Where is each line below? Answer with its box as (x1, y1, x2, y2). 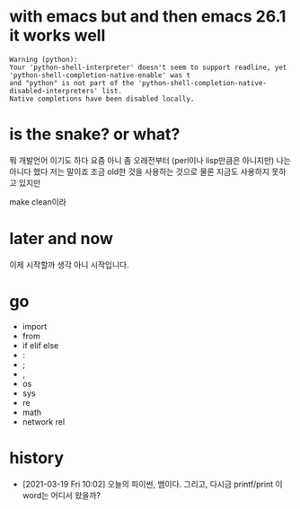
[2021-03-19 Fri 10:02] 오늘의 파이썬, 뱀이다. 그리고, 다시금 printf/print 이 (22, 478, 283, 489)
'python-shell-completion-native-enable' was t (9, 70, 191, 80)
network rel (22, 416, 66, 427)
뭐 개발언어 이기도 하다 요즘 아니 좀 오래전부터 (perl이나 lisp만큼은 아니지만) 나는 (9, 154, 292, 165)
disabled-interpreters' (9, 86, 99, 95)
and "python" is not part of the (9, 78, 135, 87)
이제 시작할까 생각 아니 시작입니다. (9, 259, 129, 270)
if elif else (22, 339, 59, 351)
